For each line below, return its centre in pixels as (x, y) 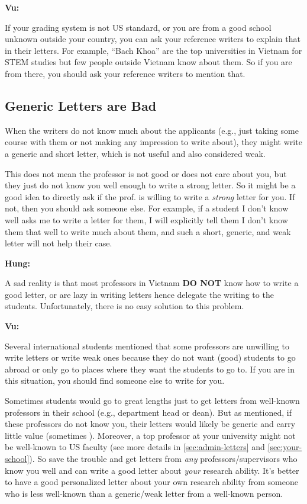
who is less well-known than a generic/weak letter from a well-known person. (144, 493)
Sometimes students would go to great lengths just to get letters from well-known (152, 401)
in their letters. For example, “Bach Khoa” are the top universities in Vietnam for (153, 50)
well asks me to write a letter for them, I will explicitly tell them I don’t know (146, 219)
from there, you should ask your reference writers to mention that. (125, 73)
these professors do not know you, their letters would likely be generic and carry (150, 424)
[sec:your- (285, 447)
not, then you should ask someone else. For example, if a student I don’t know (147, 208)
